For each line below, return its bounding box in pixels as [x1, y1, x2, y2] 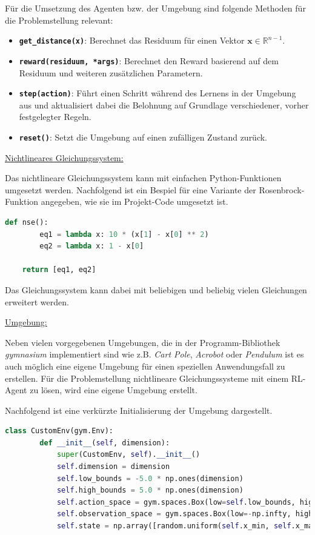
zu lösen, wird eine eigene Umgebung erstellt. [30, 384, 197, 396]
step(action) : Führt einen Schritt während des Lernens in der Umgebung [19, 87, 296, 99]
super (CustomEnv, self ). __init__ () [56, 450, 201, 459]
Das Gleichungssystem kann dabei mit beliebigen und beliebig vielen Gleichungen [5, 283, 307, 296]
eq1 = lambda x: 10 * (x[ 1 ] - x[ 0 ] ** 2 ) [39, 230, 209, 239]
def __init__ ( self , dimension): [39, 438, 170, 447]
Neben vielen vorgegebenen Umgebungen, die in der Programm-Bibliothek [5, 336, 280, 348]
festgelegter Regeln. [19, 110, 91, 123]
